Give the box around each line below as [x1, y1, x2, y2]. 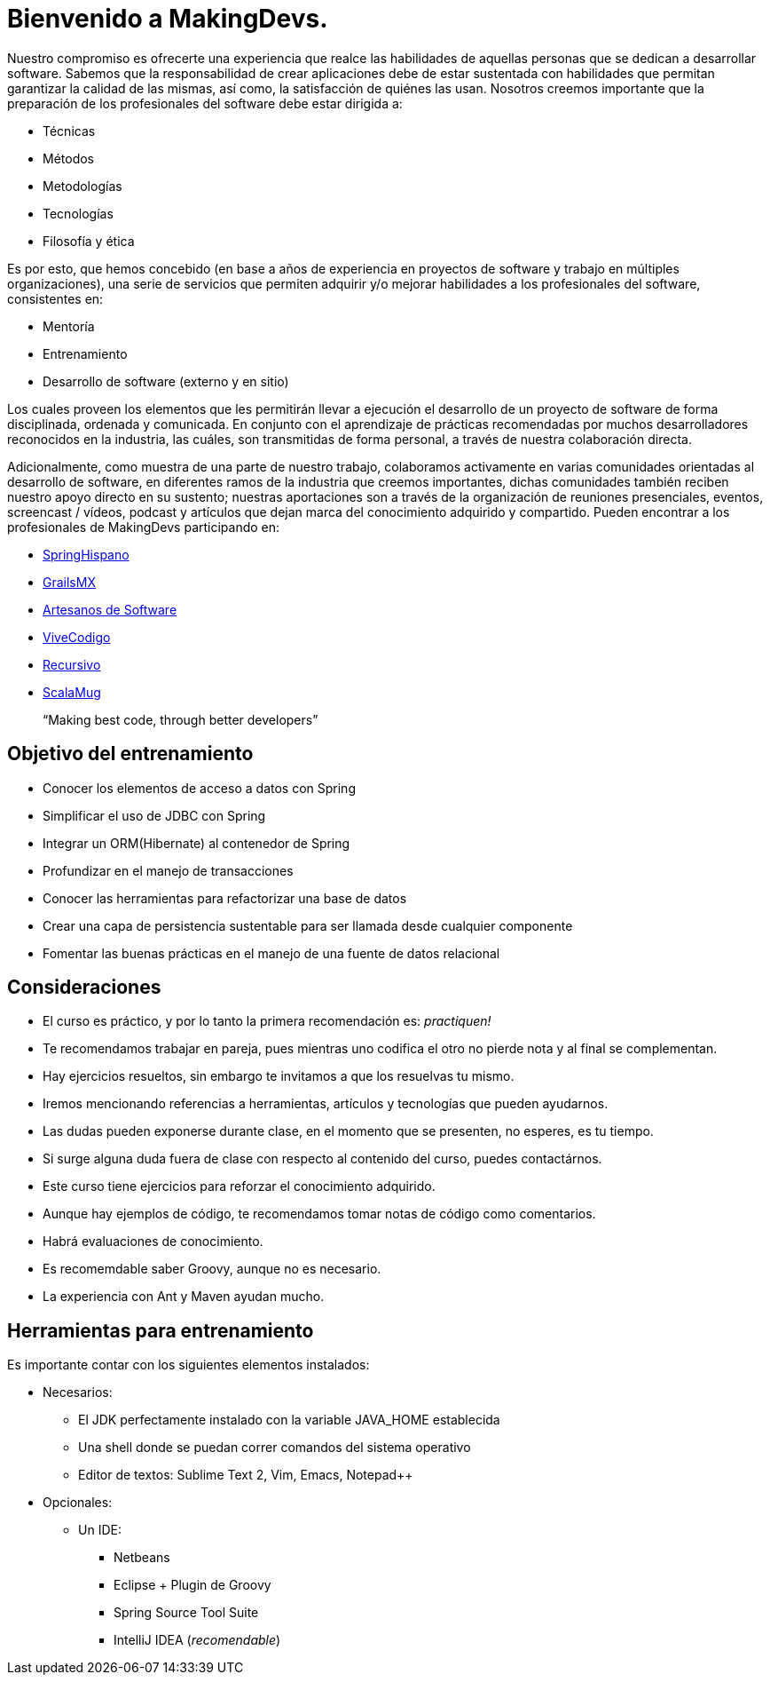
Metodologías [43, 178, 122, 194]
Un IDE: [78, 1522, 122, 1538]
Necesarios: [43, 1384, 113, 1400]
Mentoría [43, 318, 95, 334]
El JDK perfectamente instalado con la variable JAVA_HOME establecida [78, 1412, 500, 1428]
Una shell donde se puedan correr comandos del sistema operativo [78, 1440, 471, 1456]
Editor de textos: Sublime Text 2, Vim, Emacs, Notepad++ [78, 1467, 413, 1483]
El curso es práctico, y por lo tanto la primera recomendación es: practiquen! [43, 1013, 491, 1029]
